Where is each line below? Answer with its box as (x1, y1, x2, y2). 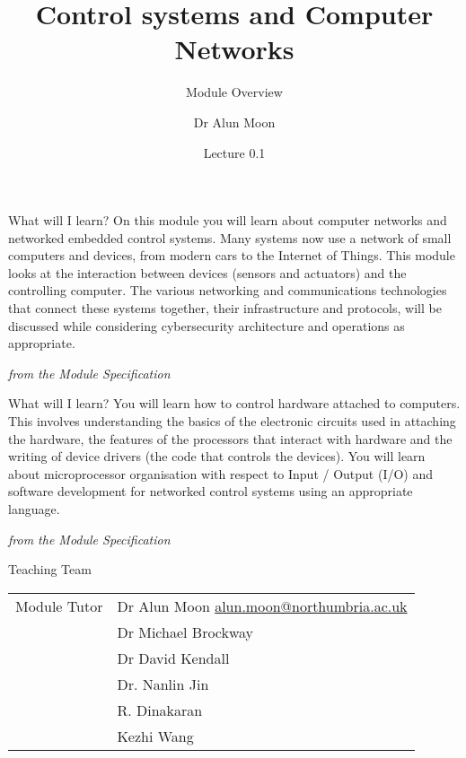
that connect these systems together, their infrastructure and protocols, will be (8, 299, 442, 318)
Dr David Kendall (117, 647, 230, 668)
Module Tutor (15, 595, 103, 616)
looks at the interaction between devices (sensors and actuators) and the (8, 263, 407, 282)
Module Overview (186, 83, 283, 101)
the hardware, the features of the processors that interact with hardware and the (8, 429, 453, 448)
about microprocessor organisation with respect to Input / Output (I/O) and (8, 464, 434, 483)
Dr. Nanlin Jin (117, 673, 209, 694)
